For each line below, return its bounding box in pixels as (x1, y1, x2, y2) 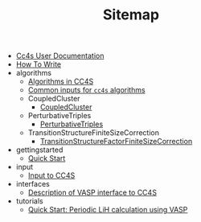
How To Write (15, 60, 62, 69)
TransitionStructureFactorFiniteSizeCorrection (39, 137, 193, 146)
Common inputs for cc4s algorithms (27, 85, 146, 95)
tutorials (15, 196, 43, 206)
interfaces (15, 179, 50, 189)
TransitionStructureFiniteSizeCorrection (27, 128, 159, 138)
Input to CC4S (27, 171, 76, 180)
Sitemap (102, 6, 160, 24)
